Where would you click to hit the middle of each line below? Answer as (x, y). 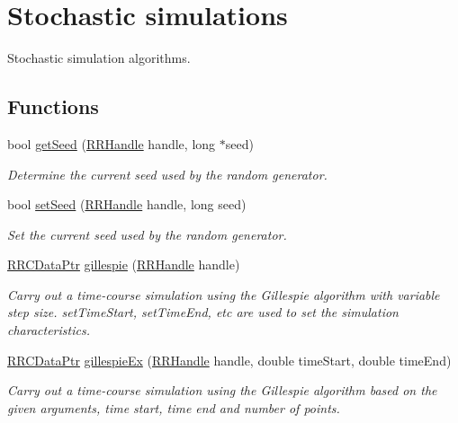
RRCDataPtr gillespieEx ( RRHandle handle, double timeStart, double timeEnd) (229, 360)
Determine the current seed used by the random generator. (167, 174)
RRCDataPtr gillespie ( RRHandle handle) (124, 264)
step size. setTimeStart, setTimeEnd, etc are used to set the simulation (203, 312)
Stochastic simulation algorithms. (99, 58)
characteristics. (49, 330)
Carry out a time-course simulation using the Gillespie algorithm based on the (222, 390)
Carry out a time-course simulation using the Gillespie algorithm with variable (224, 294)
